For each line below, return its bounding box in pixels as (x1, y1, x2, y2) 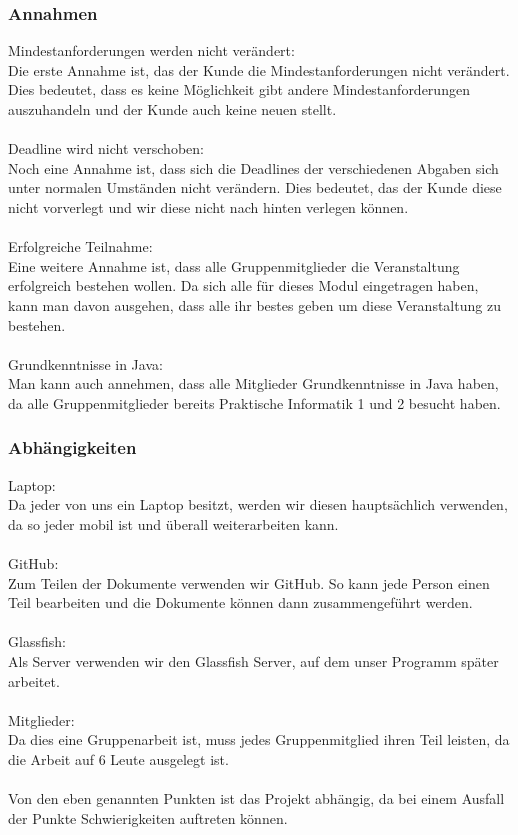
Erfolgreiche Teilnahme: (8, 236, 153, 257)
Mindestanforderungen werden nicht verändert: (8, 40, 295, 61)
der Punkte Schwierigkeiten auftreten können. (8, 807, 288, 828)
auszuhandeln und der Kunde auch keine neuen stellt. (8, 99, 337, 119)
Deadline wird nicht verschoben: (8, 138, 204, 159)
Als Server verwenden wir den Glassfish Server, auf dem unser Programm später (8, 651, 499, 672)
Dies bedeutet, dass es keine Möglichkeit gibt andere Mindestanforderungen (8, 79, 470, 100)
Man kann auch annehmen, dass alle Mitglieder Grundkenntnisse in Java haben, (8, 373, 499, 394)
